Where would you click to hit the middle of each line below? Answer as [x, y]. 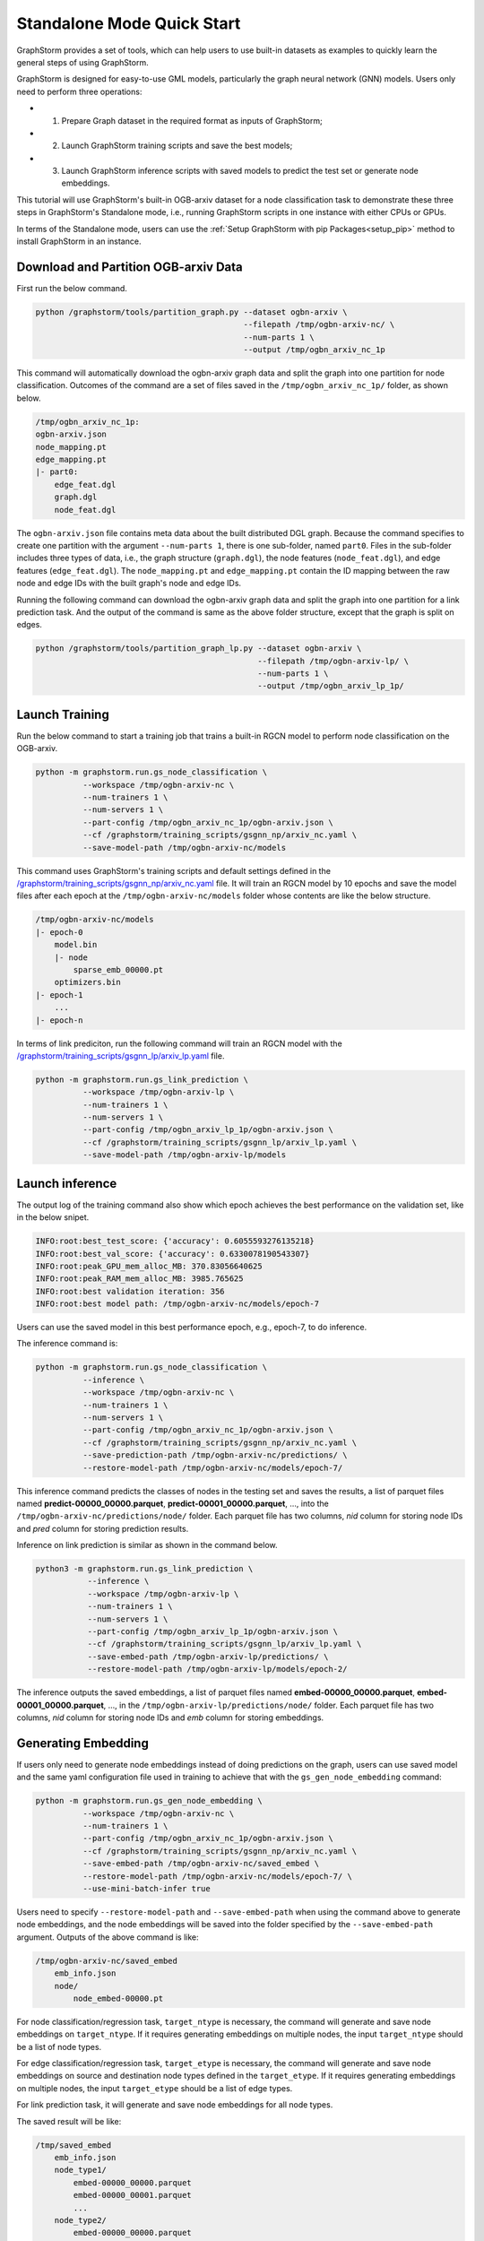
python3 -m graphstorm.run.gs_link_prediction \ [144, 1569]
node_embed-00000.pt [118, 1998]
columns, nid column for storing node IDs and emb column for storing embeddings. [170, 1718]
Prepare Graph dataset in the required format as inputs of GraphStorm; [192, 120]
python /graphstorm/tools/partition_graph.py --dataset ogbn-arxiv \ [191, 312]
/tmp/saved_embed [73, 2145]
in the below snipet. [53, 1217]
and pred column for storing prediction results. [103, 1528]
